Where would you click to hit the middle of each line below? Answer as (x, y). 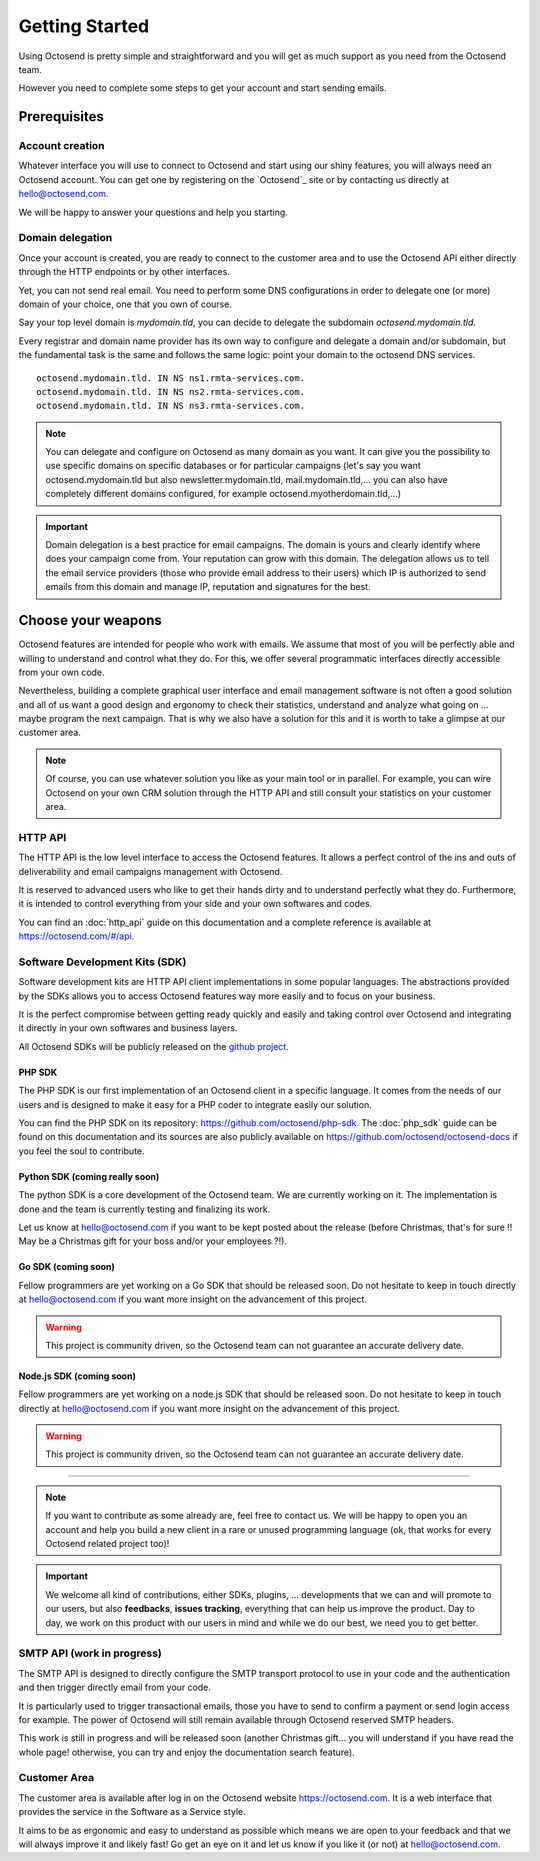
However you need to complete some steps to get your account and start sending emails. (202, 88)
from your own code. (61, 672)
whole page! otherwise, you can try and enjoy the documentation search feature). (186, 1752)
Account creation (61, 146)
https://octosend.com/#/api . (76, 936)
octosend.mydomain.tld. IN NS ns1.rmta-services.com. (170, 378)
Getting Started (84, 26)
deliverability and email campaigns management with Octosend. (150, 871)
